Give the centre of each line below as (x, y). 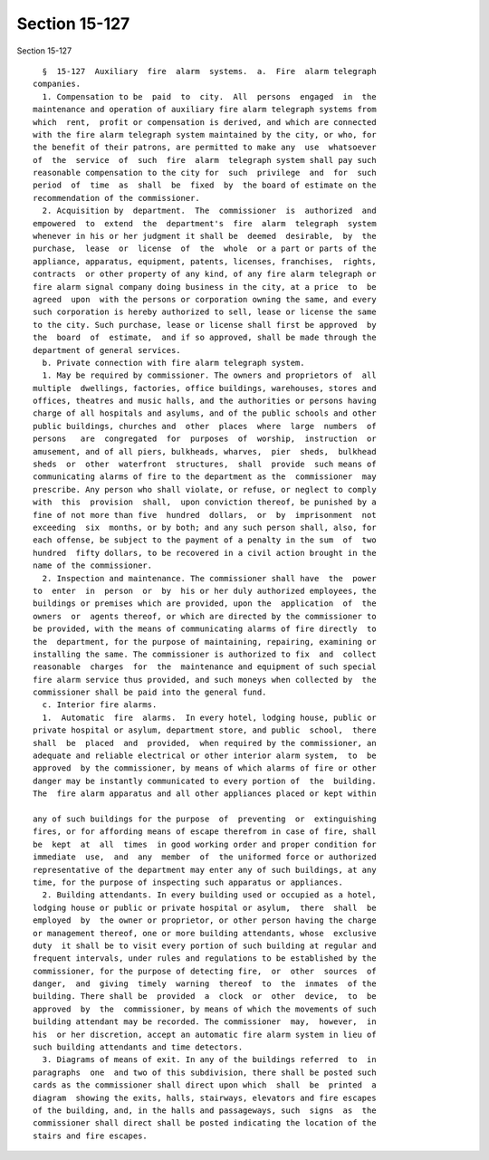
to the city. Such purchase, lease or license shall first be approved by (205, 325)
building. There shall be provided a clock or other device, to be (205, 997)
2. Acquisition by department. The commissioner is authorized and (209, 211)
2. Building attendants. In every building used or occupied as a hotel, (209, 895)
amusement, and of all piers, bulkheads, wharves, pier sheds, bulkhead (205, 451)
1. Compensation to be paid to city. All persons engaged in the (209, 96)
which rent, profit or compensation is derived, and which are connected (205, 122)
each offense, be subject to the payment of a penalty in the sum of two (205, 540)
